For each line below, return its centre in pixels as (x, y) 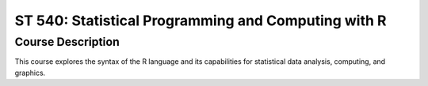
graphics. (30, 73)
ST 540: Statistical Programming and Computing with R (201, 21)
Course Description (67, 42)
